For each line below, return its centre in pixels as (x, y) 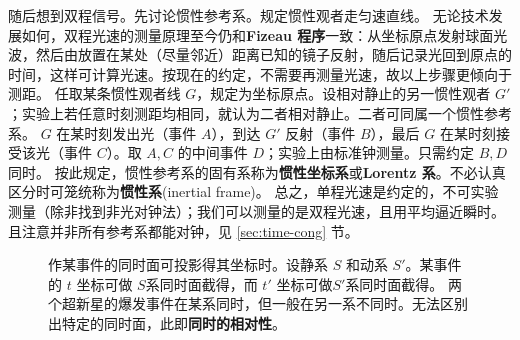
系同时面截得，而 (201, 283)
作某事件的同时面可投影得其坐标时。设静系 (188, 264)
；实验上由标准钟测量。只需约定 (369, 152)
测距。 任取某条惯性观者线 (94, 93)
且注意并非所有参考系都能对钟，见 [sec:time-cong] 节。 (183, 230)
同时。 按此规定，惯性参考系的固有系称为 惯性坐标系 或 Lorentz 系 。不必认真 (257, 171)
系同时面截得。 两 (404, 283)
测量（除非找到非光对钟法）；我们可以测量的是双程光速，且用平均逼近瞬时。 (256, 210)
